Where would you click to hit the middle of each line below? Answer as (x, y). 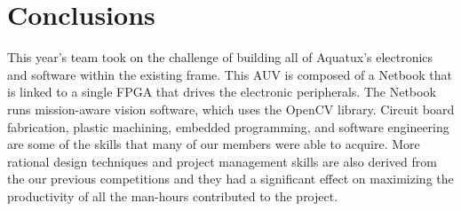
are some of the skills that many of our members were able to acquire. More (214, 144)
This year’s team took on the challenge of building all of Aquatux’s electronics (220, 57)
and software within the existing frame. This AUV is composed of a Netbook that (230, 74)
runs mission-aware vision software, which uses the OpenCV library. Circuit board (231, 109)
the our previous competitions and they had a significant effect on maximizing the (230, 179)
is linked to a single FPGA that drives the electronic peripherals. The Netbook (222, 92)
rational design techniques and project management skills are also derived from (222, 161)
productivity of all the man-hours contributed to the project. (173, 195)
